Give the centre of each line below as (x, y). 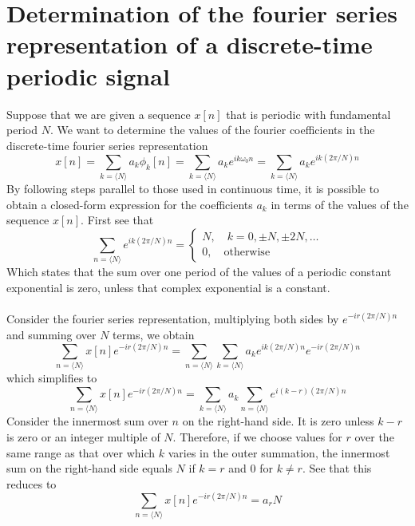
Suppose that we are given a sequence (99, 114)
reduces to (32, 483)
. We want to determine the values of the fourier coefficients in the (212, 130)
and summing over (51, 334)
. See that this (337, 468)
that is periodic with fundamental (308, 114)
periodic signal (88, 75)
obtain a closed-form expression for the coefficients (130, 204)
